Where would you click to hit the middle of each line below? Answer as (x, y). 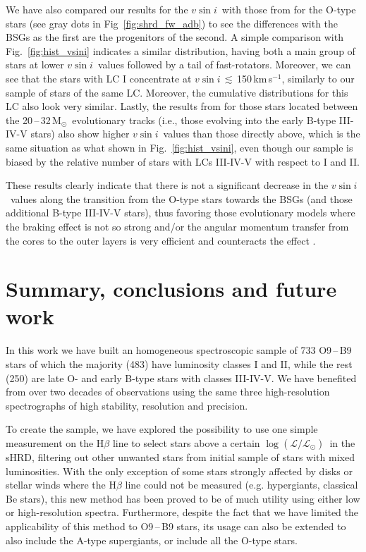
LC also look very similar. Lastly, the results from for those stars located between (182, 106)
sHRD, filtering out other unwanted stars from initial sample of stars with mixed (180, 456)
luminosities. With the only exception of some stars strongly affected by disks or (179, 471)
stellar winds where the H (61, 485)
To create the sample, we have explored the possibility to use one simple (162, 429)
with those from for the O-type (289, 9)
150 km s (255, 78)
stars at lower (35, 65)
